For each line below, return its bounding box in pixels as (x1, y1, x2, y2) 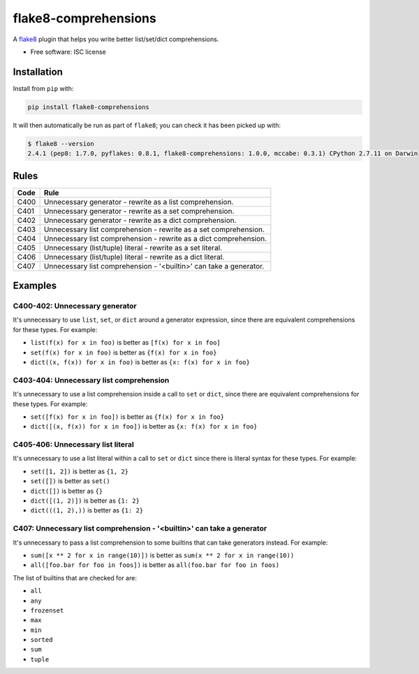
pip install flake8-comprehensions (27, 103, 149, 111)
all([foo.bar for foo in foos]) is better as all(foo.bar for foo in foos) (30, 561, 279, 569)
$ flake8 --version (27, 140, 94, 148)
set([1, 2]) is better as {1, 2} (30, 467, 129, 475)
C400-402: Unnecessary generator (13, 301, 138, 311)
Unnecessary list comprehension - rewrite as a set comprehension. (43, 224, 265, 234)
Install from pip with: (13, 84, 74, 92)
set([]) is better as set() (30, 477, 111, 485)
